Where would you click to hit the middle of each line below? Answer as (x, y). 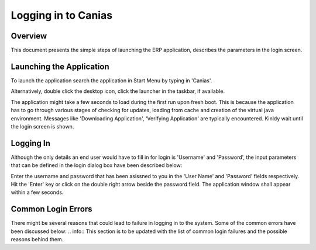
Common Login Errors (52, 209)
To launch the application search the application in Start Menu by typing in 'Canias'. (111, 80)
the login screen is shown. (42, 126)
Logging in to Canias (62, 15)
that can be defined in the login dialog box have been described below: (97, 165)
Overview (29, 36)
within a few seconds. (37, 192)
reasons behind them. (37, 239)
